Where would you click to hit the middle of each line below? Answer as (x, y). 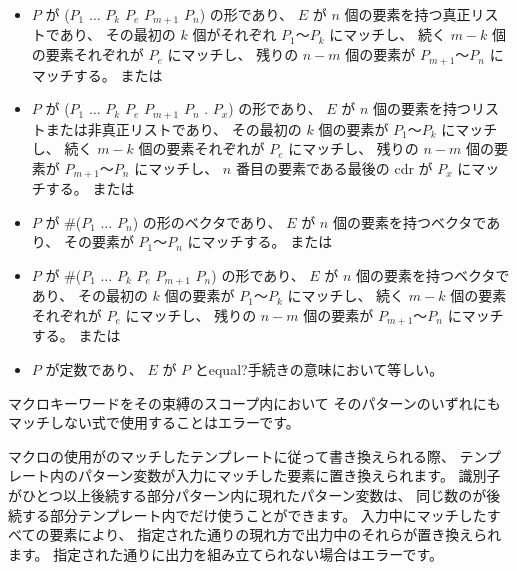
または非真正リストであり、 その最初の (173, 128)
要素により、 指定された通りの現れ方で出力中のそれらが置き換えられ (275, 534)
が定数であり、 (94, 369)
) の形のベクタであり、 (207, 221)
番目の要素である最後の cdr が (334, 167)
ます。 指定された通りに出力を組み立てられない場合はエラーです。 (226, 553)
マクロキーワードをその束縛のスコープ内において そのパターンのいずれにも (254, 402)
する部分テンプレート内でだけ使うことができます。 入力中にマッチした (254, 514)
